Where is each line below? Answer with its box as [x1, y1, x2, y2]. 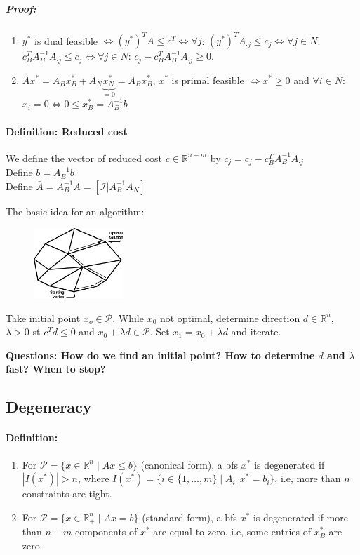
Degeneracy [6, 396, 92, 417]
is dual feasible [34, 33, 98, 48]
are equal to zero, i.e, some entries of [153, 524, 311, 539]
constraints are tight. [22, 486, 112, 501]
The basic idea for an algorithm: [6, 203, 145, 218]
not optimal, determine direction [159, 310, 300, 325]
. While [112, 310, 144, 325]
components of [74, 524, 138, 539]
